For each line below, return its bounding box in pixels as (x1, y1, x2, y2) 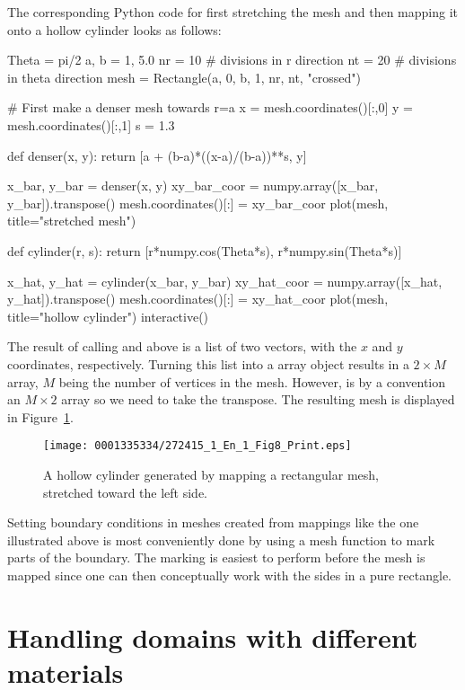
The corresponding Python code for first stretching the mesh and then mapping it (7, 3, 459, 21)
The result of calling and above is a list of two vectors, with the (7, 337, 357, 356)
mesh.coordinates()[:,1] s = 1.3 (7, 115, 175, 134)
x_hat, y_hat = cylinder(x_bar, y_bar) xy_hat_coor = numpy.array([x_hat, (7, 271, 443, 290)
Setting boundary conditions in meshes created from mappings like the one (7, 513, 419, 532)
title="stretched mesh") (7, 211, 136, 230)
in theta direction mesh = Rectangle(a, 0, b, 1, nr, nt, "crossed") (7, 67, 362, 86)
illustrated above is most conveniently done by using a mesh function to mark (7, 530, 435, 549)
